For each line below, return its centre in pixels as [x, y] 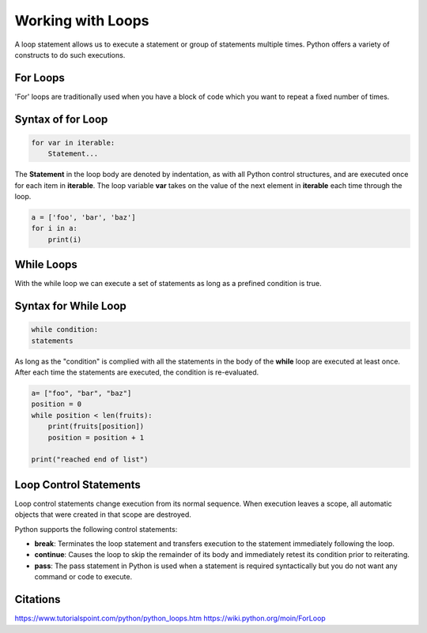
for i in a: [55, 228]
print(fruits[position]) [96, 426]
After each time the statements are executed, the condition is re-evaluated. [137, 372]
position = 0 [57, 404]
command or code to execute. [83, 577]
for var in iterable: [73, 143]
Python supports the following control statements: [96, 529]
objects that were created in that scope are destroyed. [103, 514]
